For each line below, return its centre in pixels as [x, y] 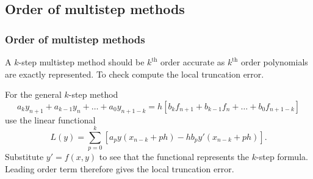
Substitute [24, 157]
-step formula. [282, 157]
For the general [33, 94]
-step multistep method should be [81, 62]
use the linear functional [50, 119]
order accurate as [193, 62]
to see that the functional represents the [174, 157]
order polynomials [274, 62]
